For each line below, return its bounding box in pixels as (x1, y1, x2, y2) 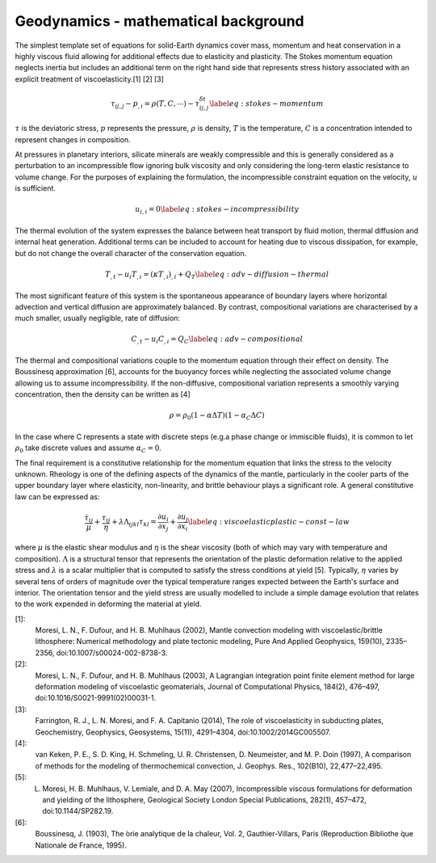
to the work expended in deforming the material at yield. (15, 599, 202, 609)
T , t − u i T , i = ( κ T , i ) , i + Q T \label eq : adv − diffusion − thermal (105, 269, 329, 280)
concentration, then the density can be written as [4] (15, 389, 191, 399)
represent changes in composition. (15, 134, 131, 145)
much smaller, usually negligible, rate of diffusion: (15, 314, 181, 323)
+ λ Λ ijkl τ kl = (111, 517, 157, 528)
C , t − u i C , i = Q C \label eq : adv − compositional (130, 335, 304, 346)
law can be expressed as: (15, 491, 100, 501)
